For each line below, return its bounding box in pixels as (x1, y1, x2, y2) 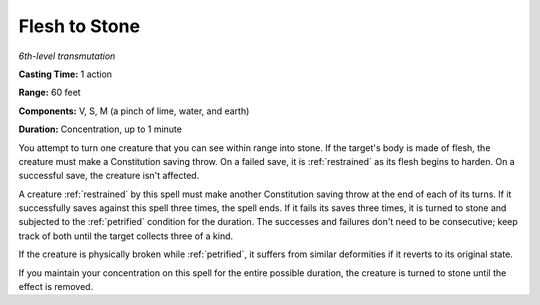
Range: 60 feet (18, 86, 81, 99)
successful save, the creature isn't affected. (18, 170, 200, 182)
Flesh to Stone (18, 15, 140, 37)
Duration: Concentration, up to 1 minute (18, 123, 182, 135)
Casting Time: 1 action (18, 68, 113, 80)
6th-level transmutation (18, 50, 116, 62)
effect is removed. (18, 281, 94, 293)
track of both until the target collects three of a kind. (18, 230, 234, 242)
